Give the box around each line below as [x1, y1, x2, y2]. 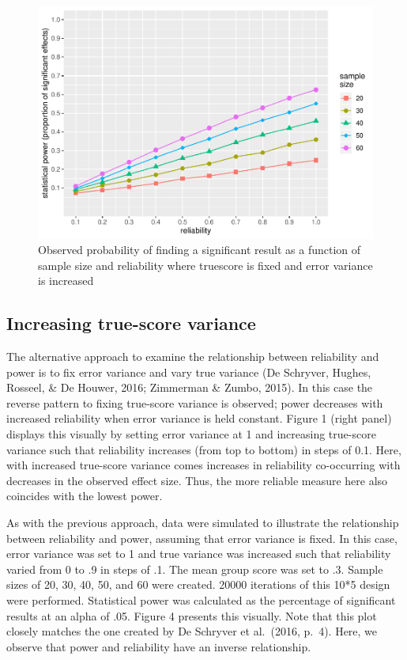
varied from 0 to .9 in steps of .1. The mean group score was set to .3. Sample [6, 560, 383, 577]
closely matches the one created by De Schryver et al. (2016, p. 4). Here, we [6, 623, 378, 639]
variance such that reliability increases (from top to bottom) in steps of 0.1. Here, [6, 441, 401, 457]
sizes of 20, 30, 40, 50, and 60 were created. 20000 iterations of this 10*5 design [6, 576, 390, 593]
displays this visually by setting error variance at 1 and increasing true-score [6, 426, 376, 442]
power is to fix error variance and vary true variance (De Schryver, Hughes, [6, 363, 371, 380]
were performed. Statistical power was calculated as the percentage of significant [6, 592, 396, 609]
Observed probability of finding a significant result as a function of [38, 241, 361, 258]
